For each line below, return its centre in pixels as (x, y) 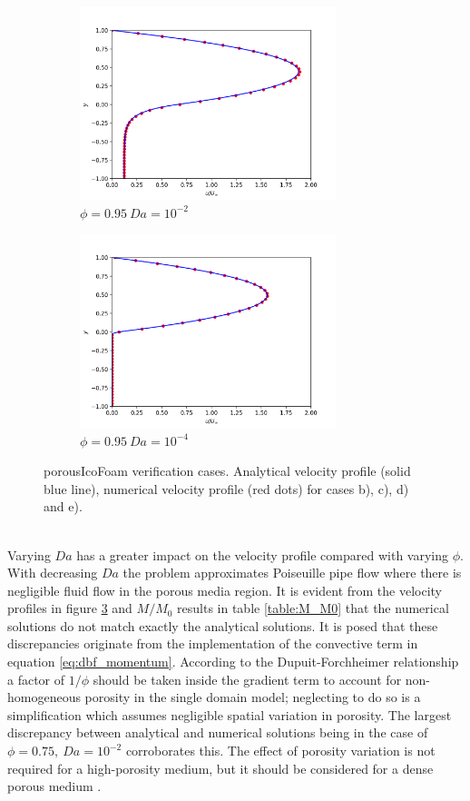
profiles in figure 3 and (70, 608)
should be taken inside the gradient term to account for (247, 679)
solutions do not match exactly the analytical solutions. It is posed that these (223, 625)
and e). (63, 506)
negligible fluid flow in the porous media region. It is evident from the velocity (225, 590)
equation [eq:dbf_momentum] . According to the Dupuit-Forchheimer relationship (233, 662)
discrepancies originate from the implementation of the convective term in (213, 643)
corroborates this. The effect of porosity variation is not (280, 751)
